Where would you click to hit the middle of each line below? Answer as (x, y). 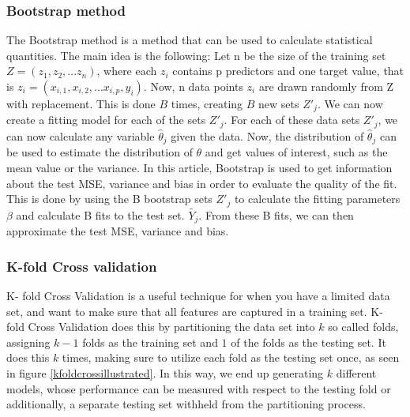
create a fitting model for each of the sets (106, 120)
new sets (279, 103)
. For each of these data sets (292, 120)
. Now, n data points (193, 86)
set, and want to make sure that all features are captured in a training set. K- (195, 311)
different (356, 373)
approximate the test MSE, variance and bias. (118, 231)
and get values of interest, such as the (296, 152)
